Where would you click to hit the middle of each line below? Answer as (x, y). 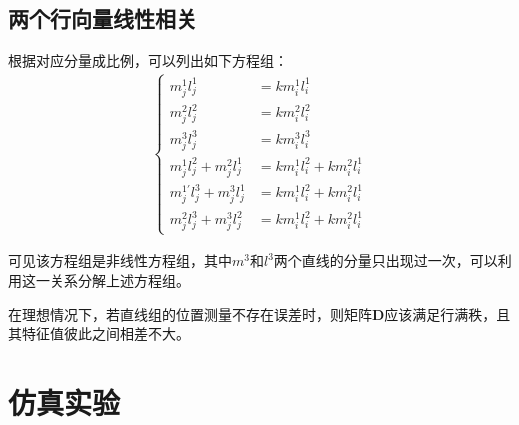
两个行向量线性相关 (102, 18)
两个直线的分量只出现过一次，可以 (385, 260)
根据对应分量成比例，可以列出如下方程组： (148, 60)
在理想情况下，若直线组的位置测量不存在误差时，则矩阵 (190, 313)
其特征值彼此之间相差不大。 (99, 333)
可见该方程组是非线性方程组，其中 (120, 260)
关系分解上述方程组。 (119, 280)
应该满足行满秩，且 (447, 313)
